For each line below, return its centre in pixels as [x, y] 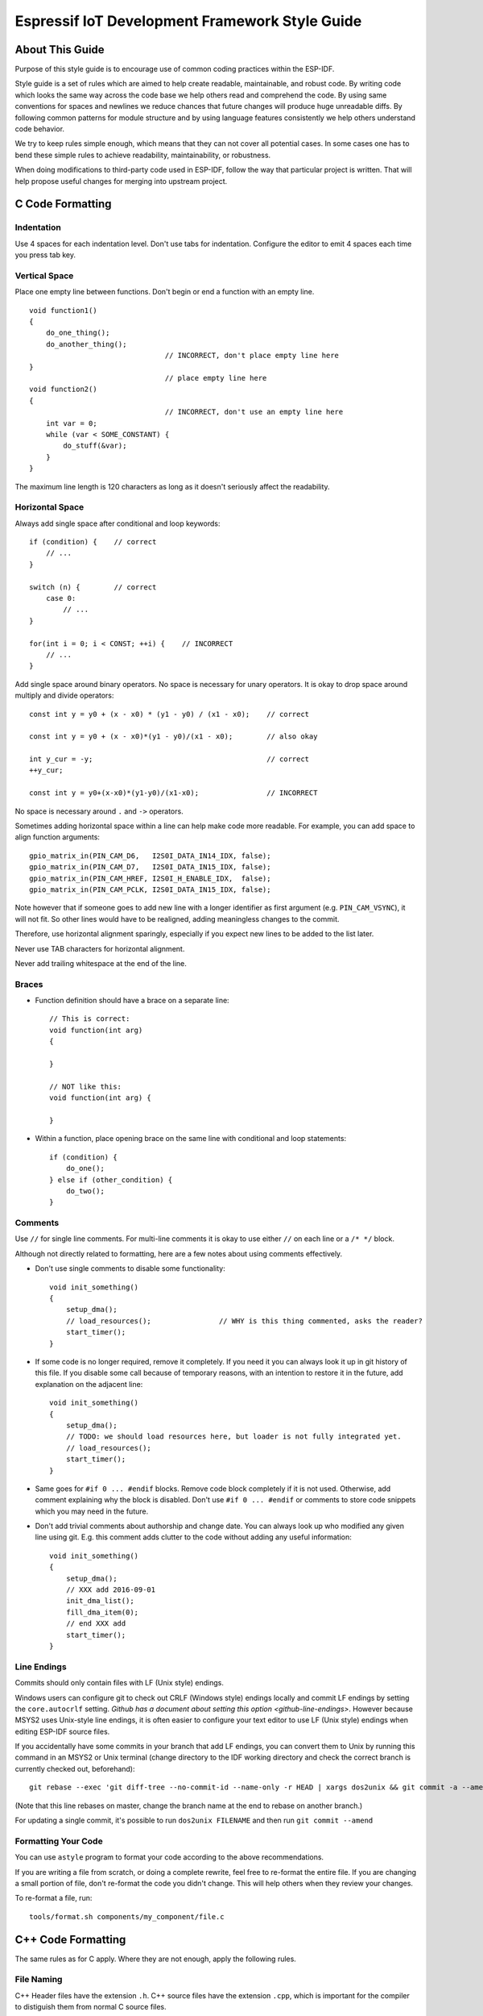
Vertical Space [44, 276]
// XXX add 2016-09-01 [111, 1590]
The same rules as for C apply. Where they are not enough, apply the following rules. [156, 1959]
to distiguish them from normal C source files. [91, 2007]
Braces [29, 984]
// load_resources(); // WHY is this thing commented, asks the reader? [244, 1321]
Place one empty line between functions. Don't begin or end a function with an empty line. [165, 292]
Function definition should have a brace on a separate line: [132, 1001]
